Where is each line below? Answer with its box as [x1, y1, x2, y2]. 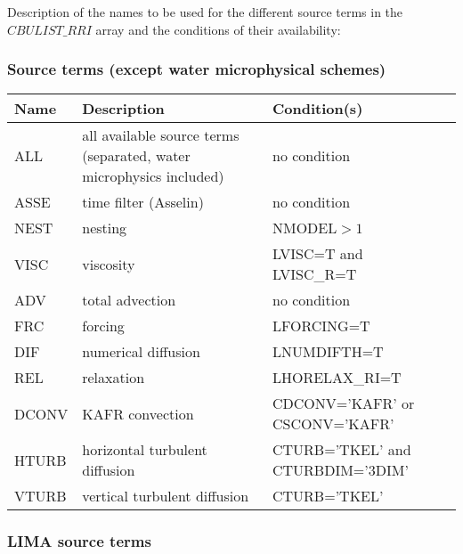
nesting [82, 217, 127, 239]
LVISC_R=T [272, 264, 357, 285]
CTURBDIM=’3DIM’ [272, 460, 409, 481]
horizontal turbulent [82, 439, 207, 460]
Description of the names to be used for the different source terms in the [7, 3, 403, 20]
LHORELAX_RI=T [272, 367, 402, 388]
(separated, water [82, 145, 191, 167]
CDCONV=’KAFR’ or [272, 393, 415, 414]
